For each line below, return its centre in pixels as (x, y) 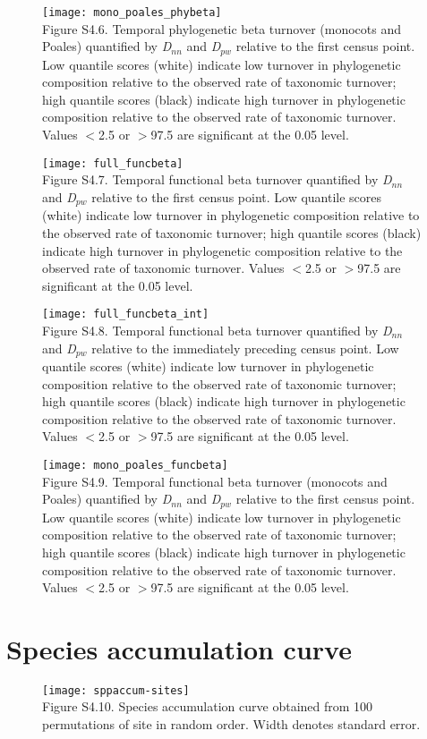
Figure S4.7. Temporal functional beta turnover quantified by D (217, 179)
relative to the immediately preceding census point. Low (245, 348)
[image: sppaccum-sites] (116, 690)
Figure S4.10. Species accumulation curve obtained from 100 (208, 706)
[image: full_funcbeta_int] (126, 314)
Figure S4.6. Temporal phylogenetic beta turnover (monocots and (222, 28)
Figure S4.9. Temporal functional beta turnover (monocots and (215, 481)
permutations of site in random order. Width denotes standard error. (231, 724)
